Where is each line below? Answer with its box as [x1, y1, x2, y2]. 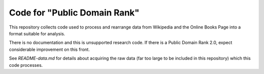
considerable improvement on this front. [9, 46, 90, 52]
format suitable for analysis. [9, 30, 66, 36]
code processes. [9, 62, 43, 68]
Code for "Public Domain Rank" [9, 7, 140, 18]
